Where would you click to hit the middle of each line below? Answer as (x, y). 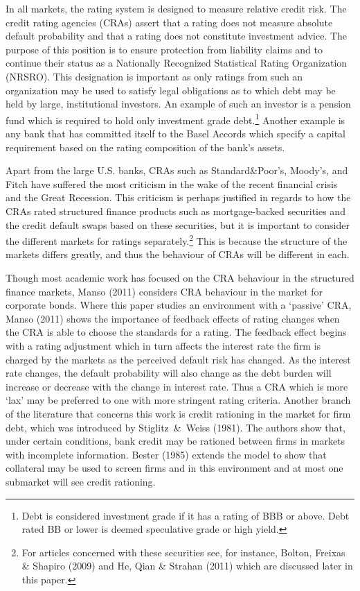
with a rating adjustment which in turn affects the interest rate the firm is (163, 345)
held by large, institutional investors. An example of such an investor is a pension (178, 104)
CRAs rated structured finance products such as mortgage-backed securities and (175, 211)
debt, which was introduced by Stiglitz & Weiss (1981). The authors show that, (175, 427)
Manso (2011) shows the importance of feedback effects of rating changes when (173, 318)
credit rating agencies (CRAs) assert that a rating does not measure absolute (169, 22)
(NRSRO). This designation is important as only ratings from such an (154, 76)
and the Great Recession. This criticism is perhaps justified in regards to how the (178, 197)
